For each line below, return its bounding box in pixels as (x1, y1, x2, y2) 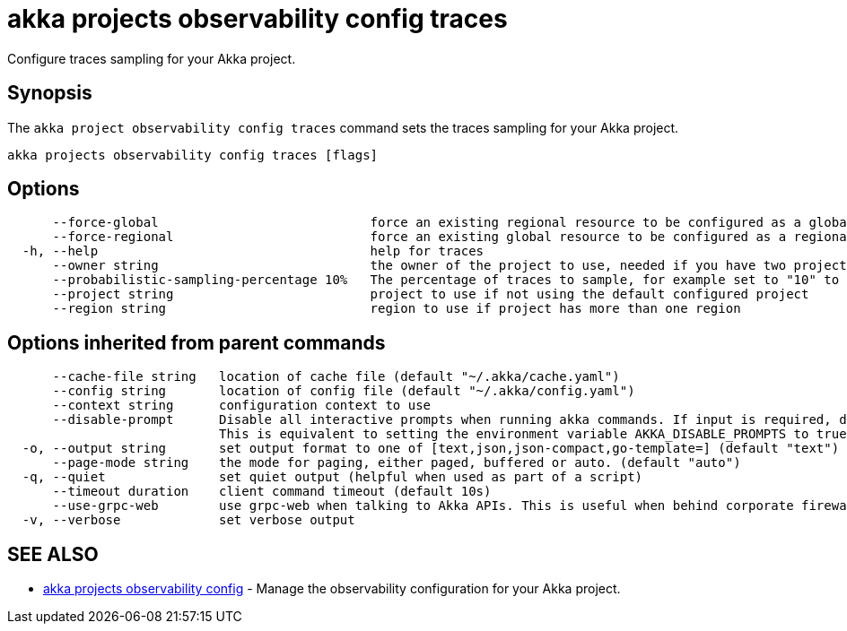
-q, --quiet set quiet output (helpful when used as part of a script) (22, 470, 643, 485)
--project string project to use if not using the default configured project (52, 287, 809, 302)
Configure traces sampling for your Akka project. (7, 50, 296, 66)
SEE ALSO (7, 542, 99, 566)
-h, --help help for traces (22, 244, 485, 259)
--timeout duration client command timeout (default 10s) (52, 484, 492, 499)
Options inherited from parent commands (7, 331, 386, 354)
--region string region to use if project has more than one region (52, 301, 741, 316)
